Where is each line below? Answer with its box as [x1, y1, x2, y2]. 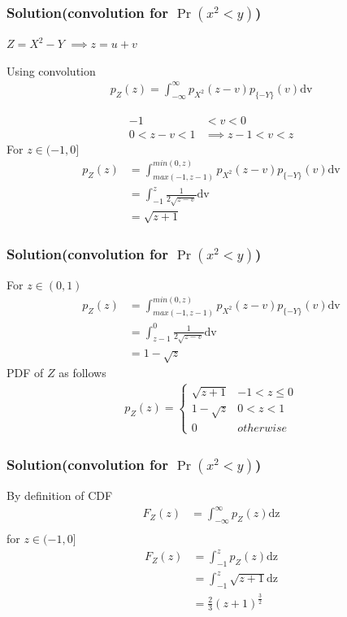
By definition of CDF [7, 487, 113, 504]
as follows [59, 364, 106, 381]
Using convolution [7, 62, 96, 79]
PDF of [7, 364, 44, 381]
